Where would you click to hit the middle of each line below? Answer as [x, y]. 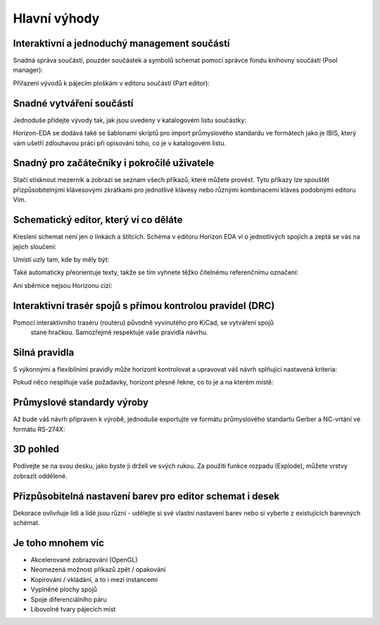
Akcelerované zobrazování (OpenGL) [84, 560]
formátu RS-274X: [39, 429]
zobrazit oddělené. [40, 475]
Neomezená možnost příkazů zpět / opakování [98, 570]
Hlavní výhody [56, 18]
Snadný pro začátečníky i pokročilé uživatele [114, 163]
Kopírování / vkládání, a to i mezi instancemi [94, 579]
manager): [28, 70]
